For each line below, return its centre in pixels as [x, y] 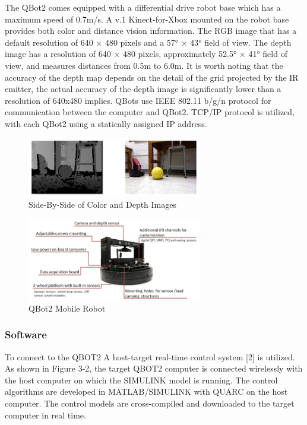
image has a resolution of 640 [58, 54]
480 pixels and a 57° [142, 42]
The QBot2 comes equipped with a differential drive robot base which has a [143, 7]
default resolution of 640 [49, 42]
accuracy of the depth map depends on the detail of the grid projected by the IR [152, 77]
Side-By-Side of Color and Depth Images [103, 204]
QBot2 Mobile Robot [67, 308]
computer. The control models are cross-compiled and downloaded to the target [150, 403]
